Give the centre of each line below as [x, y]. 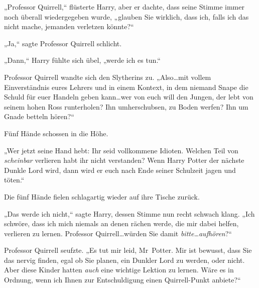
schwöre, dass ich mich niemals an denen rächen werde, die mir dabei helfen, [121, 223]
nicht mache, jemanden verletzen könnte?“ [69, 26]
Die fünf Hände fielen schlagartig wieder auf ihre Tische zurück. [102, 196]
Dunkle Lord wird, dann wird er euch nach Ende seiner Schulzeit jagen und [120, 170]
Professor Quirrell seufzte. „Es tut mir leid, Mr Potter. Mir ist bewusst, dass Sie [128, 250]
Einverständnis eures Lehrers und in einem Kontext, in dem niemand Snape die [126, 87]
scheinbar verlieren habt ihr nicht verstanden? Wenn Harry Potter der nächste [124, 160]
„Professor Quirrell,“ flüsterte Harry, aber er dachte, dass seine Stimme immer [124, 7]
